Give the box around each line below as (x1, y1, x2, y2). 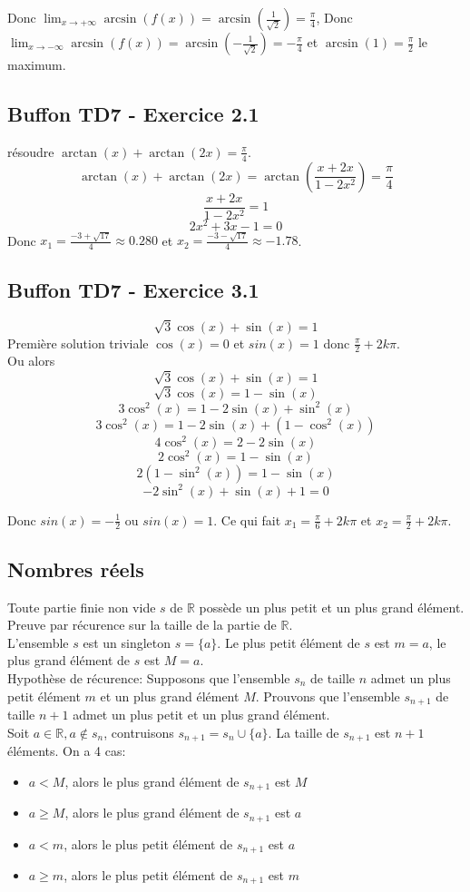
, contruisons (103, 722, 174, 741)
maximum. (7, 55, 66, 74)
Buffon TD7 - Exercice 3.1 (7, 275, 259, 303)
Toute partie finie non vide (7, 597, 156, 616)
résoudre (7, 142, 54, 161)
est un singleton (83, 632, 171, 652)
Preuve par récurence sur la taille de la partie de (7, 615, 277, 634)
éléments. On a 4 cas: (7, 741, 126, 760)
